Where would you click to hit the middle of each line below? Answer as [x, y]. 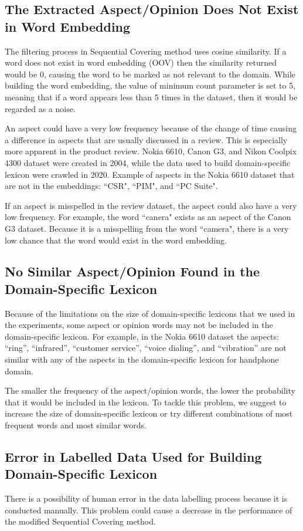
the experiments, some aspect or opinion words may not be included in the [139, 325]
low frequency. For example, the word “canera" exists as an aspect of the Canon [148, 217]
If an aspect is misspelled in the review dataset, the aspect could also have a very [151, 205]
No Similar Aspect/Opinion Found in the [132, 271]
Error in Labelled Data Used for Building [133, 457]
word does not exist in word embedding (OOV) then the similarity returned [141, 62]
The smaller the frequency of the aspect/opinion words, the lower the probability [150, 390]
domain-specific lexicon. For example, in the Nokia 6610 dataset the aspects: [142, 336]
